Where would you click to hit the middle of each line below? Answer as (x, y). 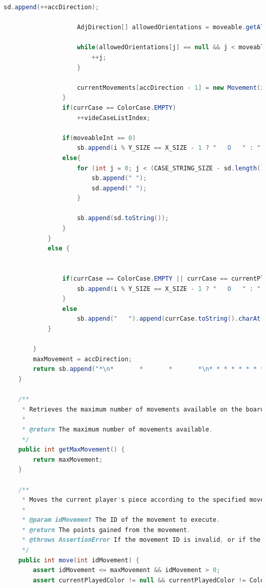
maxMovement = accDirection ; (83, 359)
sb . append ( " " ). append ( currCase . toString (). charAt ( (171, 319)
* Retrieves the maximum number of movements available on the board (143, 409)
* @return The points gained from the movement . (106, 530)
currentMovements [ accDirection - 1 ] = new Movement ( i (171, 87)
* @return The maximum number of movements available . (117, 429)
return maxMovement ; (68, 459)
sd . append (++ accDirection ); (52, 7)
